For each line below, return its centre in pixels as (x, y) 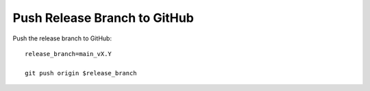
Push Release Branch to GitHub (103, 18)
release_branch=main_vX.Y (69, 54)
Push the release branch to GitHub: (62, 38)
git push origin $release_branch (81, 73)
